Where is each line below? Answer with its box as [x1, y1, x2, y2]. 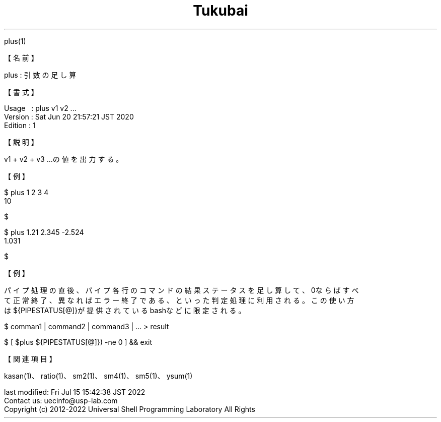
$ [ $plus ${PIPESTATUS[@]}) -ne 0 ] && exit [4, 337, 152, 346]
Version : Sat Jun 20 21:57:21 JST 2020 [4, 112, 134, 121]
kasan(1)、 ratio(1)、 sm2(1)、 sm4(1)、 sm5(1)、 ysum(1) [4, 371, 193, 380]
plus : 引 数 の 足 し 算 [4, 70, 77, 79]
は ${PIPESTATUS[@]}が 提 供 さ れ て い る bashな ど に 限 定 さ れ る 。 [4, 306, 246, 315]
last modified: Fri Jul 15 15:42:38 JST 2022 [4, 387, 145, 396]
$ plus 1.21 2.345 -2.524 [4, 227, 84, 236]
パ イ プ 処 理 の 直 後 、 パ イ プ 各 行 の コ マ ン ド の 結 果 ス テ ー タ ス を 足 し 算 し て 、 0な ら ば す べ [4, 285, 359, 294]
